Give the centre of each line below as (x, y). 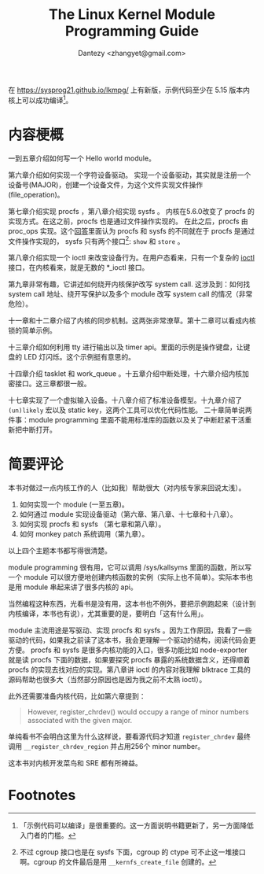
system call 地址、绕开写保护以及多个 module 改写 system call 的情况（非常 (130, 294)
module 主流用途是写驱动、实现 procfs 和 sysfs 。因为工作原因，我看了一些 (130, 630)
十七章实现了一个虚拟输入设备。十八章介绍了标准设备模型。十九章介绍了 (125, 400)
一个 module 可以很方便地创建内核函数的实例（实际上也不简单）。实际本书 (127, 577)
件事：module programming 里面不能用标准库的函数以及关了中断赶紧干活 (126, 420)
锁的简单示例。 (32, 330)
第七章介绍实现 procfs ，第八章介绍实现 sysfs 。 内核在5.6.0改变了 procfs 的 (132, 211)
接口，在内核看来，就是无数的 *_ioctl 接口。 (79, 267)
